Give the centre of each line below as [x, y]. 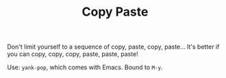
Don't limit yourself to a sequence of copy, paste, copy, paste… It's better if [113, 47]
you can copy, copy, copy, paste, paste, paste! [73, 54]
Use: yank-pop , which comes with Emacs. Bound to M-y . [85, 67]
